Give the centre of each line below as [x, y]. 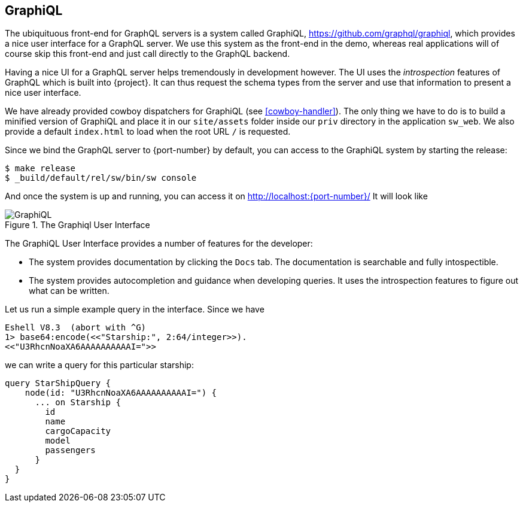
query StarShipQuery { [58, 383]
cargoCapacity [78, 431]
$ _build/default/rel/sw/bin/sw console [101, 178]
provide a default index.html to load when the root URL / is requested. [148, 132]
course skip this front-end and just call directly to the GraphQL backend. [148, 54]
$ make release [40, 169]
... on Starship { [78, 403]
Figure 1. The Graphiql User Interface [77, 225]
